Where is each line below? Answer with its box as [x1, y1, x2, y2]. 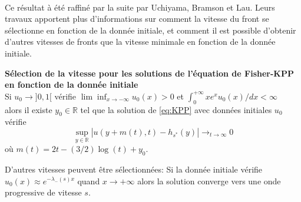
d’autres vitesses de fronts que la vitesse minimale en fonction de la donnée [5, 35, 276, 48]
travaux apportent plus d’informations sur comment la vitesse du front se [5, 12, 269, 25]
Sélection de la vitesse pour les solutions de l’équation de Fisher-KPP [5, 67, 294, 79]
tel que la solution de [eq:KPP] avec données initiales [80, 103, 272, 115]
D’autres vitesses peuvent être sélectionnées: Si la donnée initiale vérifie [5, 163, 263, 175]
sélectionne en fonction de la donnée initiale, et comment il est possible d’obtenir [5, 24, 296, 36]
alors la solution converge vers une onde [137, 174, 281, 187]
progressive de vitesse [5, 186, 82, 198]
